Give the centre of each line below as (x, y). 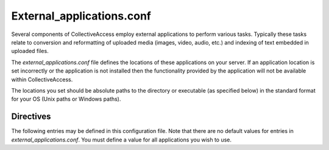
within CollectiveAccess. (42, 79)
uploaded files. (30, 51)
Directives (31, 117)
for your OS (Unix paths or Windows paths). (66, 99)
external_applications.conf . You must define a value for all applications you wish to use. (121, 140)
